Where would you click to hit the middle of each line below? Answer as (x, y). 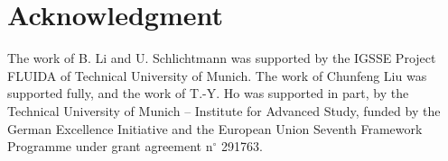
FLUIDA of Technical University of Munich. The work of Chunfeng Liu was (217, 75)
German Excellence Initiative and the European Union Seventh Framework (215, 128)
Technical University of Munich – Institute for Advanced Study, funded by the (224, 110)
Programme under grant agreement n (110, 146)
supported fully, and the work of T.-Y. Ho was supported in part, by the (208, 93)
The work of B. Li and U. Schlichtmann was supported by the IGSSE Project (222, 58)
